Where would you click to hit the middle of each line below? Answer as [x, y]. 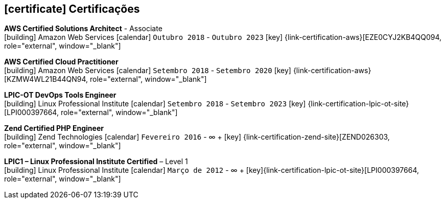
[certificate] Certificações [72, 9]
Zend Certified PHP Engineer [54, 128]
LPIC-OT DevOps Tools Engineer [60, 95]
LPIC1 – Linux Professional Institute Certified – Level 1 [96, 162]
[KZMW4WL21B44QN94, [46, 79]
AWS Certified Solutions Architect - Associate [83, 29]
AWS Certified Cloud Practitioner [61, 62]
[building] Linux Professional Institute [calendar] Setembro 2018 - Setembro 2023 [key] [155, 104]
